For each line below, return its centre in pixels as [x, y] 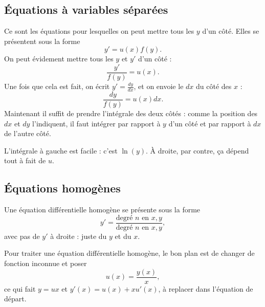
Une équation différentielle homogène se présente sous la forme [102, 210]
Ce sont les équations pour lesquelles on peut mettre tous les [99, 31]
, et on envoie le [159, 86]
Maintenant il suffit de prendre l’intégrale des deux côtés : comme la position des [131, 113]
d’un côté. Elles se [231, 31]
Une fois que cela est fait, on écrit [57, 86]
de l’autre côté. [28, 133]
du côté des [214, 86]
